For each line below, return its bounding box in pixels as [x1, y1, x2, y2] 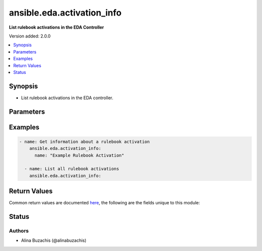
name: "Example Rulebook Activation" [34, 152, 125, 158]
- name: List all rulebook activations [24, 166, 119, 172]
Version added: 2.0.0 [9, 33, 51, 39]
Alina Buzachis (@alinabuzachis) [21, 237, 87, 243]
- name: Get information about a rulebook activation [19, 139, 150, 144]
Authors [9, 228, 29, 234]
